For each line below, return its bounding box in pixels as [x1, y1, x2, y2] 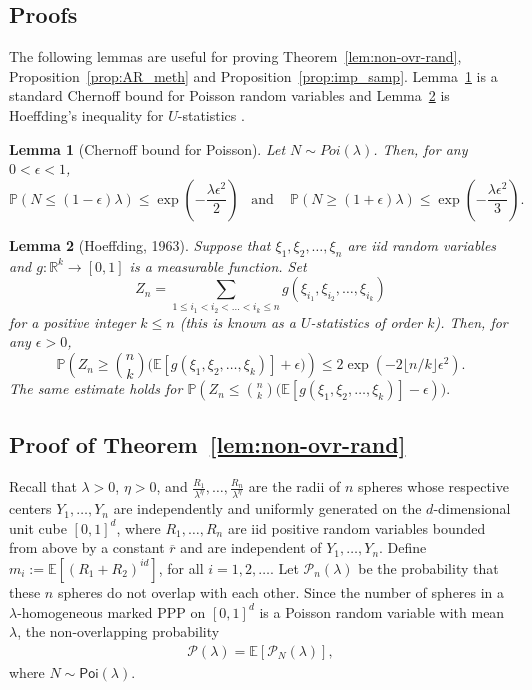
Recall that [9, 476, 77, 497]
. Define [379, 537, 427, 558]
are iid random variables [347, 234, 497, 255]
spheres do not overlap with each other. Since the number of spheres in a [57, 581, 505, 602]
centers [9, 498, 52, 519]
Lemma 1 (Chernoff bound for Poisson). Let [9, 138, 286, 159]
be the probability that [358, 557, 499, 578]
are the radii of [248, 476, 341, 497]
